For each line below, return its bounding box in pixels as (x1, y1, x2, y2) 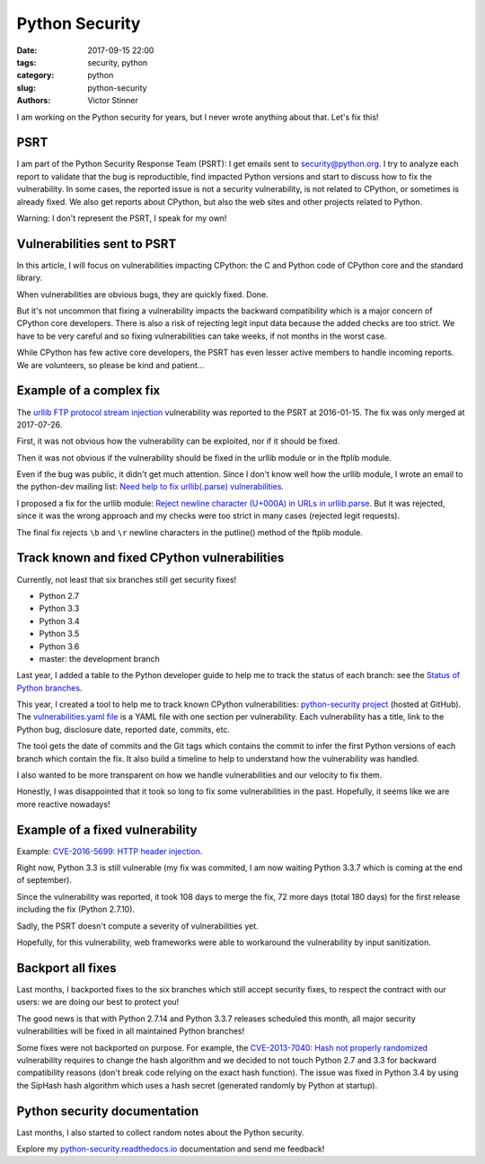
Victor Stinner (87, 95, 139, 106)
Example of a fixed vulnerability (16, 822, 198, 837)
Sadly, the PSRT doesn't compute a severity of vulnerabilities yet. (16, 921, 260, 931)
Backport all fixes (16, 960, 117, 975)
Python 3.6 (39, 640, 80, 651)
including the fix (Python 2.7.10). (16, 904, 135, 915)
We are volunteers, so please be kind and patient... (16, 359, 205, 370)
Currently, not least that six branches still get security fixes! (16, 574, 237, 585)
